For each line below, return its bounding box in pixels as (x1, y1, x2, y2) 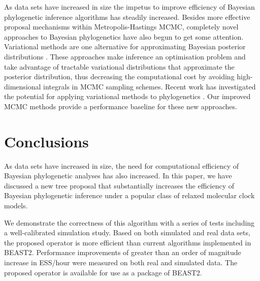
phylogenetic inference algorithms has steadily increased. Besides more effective (4, 11, 250, 22)
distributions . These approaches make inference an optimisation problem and (4, 51, 246, 61)
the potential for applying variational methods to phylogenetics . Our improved (4, 91, 251, 102)
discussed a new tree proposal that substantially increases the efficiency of (4, 180, 234, 191)
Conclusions (4, 131, 89, 151)
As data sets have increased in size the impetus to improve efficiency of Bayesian (4, 2, 255, 12)
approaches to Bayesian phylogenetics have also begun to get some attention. (4, 31, 244, 42)
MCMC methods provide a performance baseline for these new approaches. (4, 101, 237, 111)
